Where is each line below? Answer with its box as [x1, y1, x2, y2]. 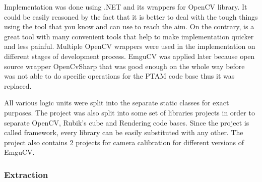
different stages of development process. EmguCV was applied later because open [4, 50, 255, 61]
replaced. [4, 80, 32, 91]
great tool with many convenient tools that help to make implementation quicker [4, 31, 254, 41]
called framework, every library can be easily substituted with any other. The [4, 127, 243, 138]
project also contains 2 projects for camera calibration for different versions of [4, 137, 244, 147]
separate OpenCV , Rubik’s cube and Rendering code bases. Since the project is [4, 117, 249, 128]
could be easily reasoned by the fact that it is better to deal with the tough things [4, 11, 258, 22]
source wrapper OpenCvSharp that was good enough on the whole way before [4, 60, 245, 71]
